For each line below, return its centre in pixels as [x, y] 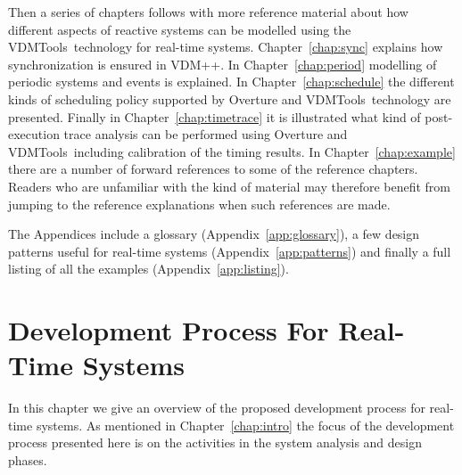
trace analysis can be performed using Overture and [206, 134]
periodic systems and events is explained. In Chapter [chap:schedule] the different [231, 82]
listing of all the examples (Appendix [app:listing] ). [148, 269]
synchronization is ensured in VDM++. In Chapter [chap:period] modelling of [223, 64]
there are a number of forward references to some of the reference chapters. [213, 169]
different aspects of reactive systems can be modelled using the [180, 29]
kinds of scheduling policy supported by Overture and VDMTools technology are [230, 98]
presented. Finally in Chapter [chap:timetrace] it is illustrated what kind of [214, 116]
